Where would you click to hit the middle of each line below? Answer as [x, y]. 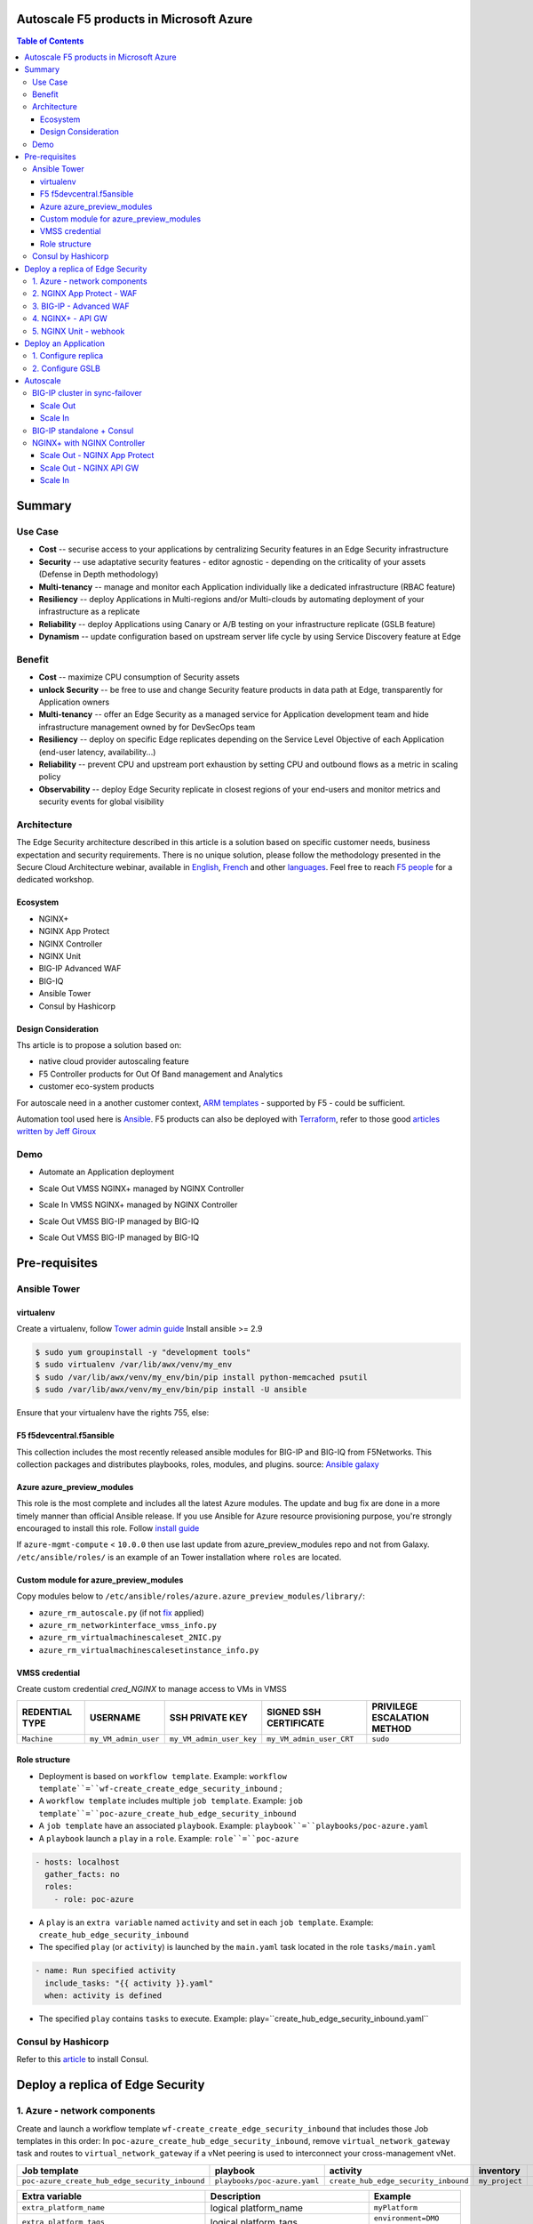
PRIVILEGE [395, 1706]
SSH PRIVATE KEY [208, 1717]
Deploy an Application [65, 343]
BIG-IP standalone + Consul [83, 431]
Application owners [74, 702]
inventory [499, 2171]
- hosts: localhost [77, 1862]
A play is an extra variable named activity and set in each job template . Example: [206, 1922]
